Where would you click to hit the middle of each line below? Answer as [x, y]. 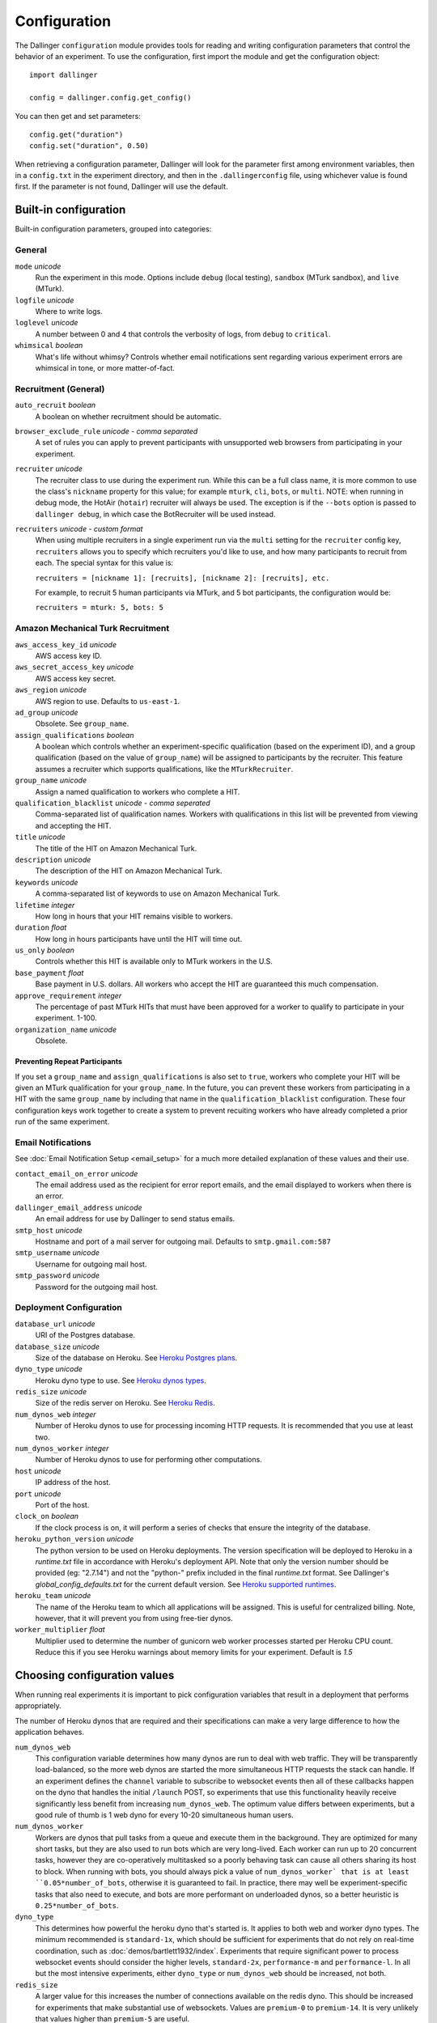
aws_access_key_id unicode [66, 644]
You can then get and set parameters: [78, 116]
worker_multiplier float [60, 1630]
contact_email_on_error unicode [76, 1173]
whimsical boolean [49, 346]
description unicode [53, 859]
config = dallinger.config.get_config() [110, 98]
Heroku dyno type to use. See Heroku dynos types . [121, 1380]
